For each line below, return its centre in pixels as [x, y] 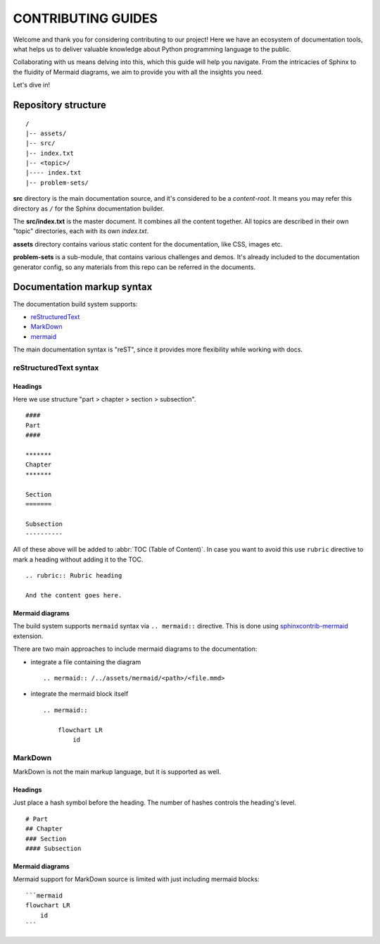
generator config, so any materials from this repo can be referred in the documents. [134, 267]
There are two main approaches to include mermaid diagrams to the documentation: [135, 649]
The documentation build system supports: [75, 304]
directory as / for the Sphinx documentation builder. [89, 209]
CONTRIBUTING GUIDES [85, 18]
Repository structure [60, 105]
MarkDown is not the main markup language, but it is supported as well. [117, 772]
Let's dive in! [32, 85]
